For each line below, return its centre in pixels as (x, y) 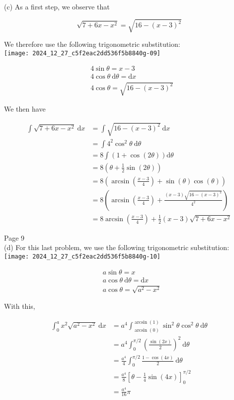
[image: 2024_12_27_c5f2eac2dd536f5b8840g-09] (82, 53)
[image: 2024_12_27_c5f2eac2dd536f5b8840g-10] (82, 257)
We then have (25, 109)
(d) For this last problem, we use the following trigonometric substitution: (117, 247)
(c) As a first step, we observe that (57, 6)
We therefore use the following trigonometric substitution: (92, 44)
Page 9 (14, 237)
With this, (20, 306)
